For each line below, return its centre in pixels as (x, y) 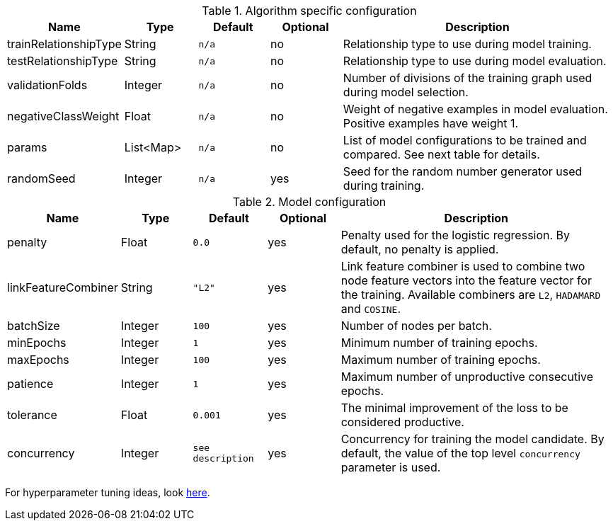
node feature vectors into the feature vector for (466, 280)
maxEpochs (38, 360)
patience (30, 384)
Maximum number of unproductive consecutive (467, 377)
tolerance (32, 415)
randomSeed (41, 178)
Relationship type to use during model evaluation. (475, 61)
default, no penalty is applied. (420, 249)
